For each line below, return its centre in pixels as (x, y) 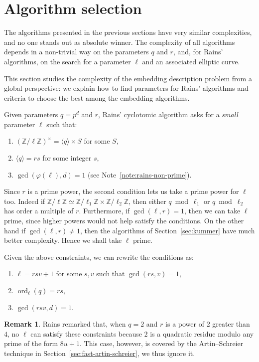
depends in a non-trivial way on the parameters (76, 52)
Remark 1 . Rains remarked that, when (65, 324)
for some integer (67, 158)
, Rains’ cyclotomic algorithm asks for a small (168, 114)
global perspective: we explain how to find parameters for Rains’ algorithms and (126, 88)
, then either (147, 201)
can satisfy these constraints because (86, 333)
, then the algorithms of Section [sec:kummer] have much (167, 230)
